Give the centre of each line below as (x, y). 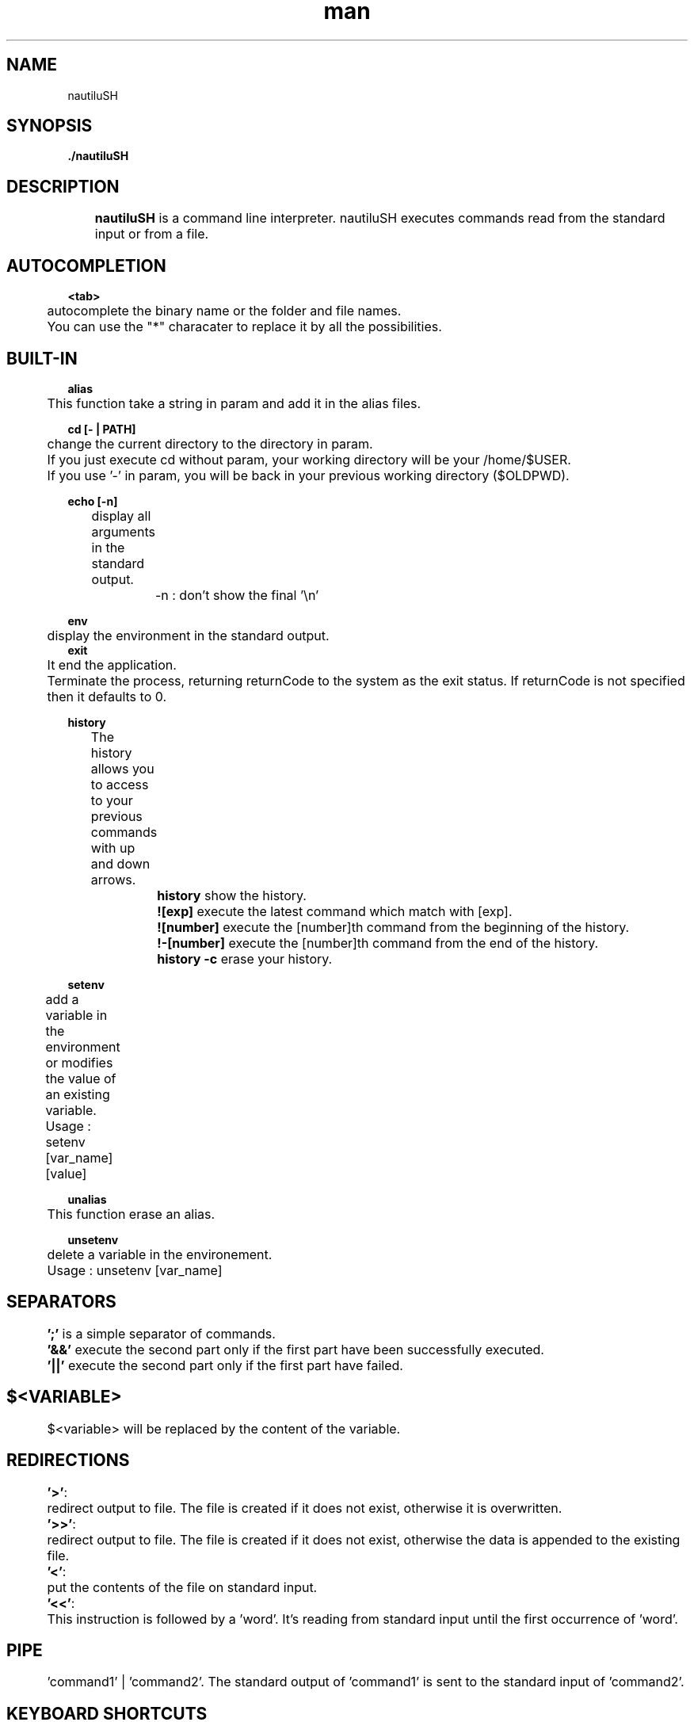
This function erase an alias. (131, 1214)
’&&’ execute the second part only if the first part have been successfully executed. (296, 1349)
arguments (123, 531)
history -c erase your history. (245, 958)
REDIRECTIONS (68, 1460)
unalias (87, 1199)
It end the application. (112, 664)
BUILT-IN (42, 358)
